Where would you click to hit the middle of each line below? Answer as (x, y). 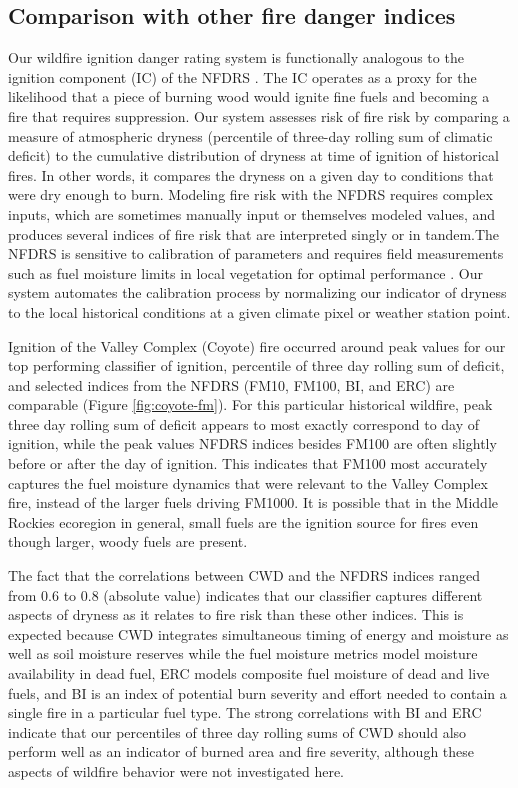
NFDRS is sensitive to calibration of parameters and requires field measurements (256, 253)
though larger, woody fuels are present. (128, 541)
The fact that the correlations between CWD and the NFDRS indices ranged (244, 575)
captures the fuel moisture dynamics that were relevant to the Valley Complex (248, 482)
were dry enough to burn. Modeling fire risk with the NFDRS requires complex (250, 194)
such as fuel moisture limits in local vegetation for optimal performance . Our (245, 272)
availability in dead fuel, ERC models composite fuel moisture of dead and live (249, 673)
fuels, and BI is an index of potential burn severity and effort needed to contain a (257, 692)
